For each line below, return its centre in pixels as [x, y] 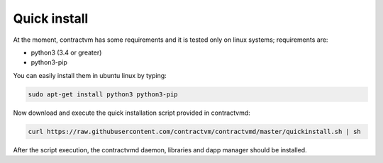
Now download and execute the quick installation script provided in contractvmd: [132, 113]
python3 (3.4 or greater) [66, 52]
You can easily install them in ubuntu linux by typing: [90, 75]
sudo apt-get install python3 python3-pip [103, 94]
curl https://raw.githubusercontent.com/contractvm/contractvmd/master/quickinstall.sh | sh [194, 131]
